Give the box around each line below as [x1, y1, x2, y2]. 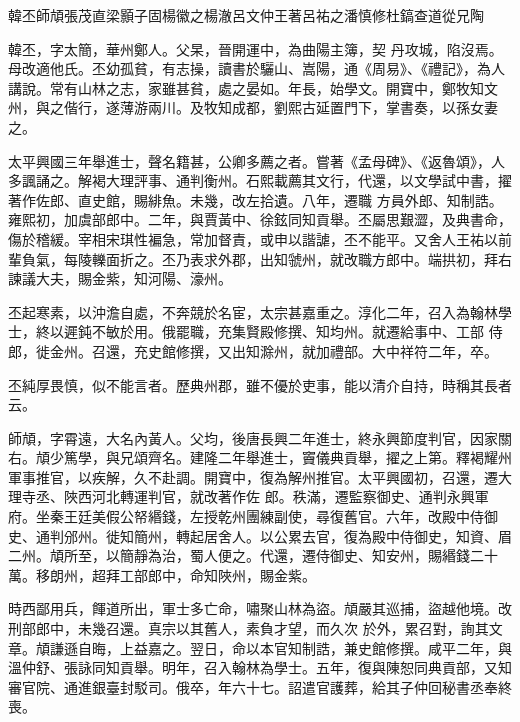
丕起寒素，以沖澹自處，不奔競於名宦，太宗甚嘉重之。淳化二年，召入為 [8, 301, 470, 322]
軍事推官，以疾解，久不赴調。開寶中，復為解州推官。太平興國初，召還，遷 [8, 466, 498, 487]
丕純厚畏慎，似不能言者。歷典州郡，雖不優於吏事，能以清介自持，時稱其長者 [8, 374, 512, 395]
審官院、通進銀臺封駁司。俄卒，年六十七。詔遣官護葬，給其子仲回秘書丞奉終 [8, 676, 512, 697]
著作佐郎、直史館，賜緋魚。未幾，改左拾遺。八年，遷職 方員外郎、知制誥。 [8, 189, 503, 210]
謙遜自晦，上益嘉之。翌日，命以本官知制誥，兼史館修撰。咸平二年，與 [49, 637, 512, 658]
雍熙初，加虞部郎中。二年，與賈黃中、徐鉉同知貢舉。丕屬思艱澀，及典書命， [8, 209, 512, 230]
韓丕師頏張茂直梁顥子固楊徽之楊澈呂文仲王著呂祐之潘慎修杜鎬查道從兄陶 [8, 5, 484, 25]
